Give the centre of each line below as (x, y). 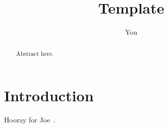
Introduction (49, 95)
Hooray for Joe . (30, 120)
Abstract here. (35, 53)
